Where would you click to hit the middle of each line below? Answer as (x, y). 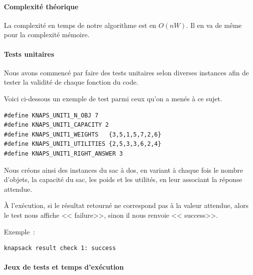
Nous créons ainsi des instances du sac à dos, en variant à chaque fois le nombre (124, 170)
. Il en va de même (214, 25)
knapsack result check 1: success (60, 248)
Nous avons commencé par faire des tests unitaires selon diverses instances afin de (126, 72)
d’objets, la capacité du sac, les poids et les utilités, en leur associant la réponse (123, 179)
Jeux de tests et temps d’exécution (64, 267)
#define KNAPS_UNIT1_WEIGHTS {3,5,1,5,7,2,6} (83, 134)
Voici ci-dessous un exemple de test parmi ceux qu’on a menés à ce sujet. (113, 98)
